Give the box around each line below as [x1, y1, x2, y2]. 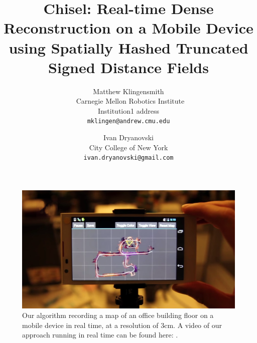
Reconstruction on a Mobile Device [4, 18, 253, 38]
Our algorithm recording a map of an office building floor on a [22, 310, 214, 320]
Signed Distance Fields [48, 57, 209, 77]
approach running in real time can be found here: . [22, 329, 178, 340]
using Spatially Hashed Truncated [9, 37, 248, 58]
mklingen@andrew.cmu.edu [87, 118, 170, 125]
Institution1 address [97, 105, 159, 116]
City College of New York [89, 142, 168, 152]
